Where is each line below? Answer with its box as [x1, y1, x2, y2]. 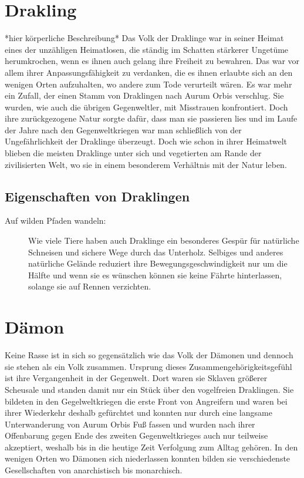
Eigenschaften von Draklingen [5, 187, 190, 205]
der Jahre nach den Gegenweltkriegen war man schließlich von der [5, 123, 242, 136]
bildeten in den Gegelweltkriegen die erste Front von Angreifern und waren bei [5, 395, 288, 407]
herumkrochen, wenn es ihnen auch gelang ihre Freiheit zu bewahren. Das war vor [5, 55, 300, 67]
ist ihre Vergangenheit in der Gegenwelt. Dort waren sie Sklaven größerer [5, 372, 268, 384]
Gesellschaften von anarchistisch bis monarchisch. [5, 464, 183, 476]
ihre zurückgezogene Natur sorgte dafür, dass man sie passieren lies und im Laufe [5, 112, 298, 124]
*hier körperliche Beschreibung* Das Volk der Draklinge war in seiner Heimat [5, 32, 284, 44]
